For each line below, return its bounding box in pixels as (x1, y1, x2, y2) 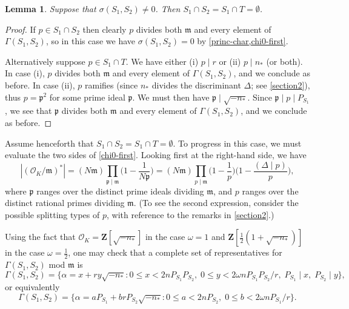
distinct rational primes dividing (5, 196, 125, 209)
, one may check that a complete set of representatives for (68, 246, 282, 259)
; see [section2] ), (251, 78, 310, 91)
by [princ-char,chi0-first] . (197, 35, 288, 47)
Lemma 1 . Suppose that (5, 2, 96, 15)
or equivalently (5, 281, 60, 293)
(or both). (266, 55, 303, 67)
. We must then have (132, 90, 210, 103)
